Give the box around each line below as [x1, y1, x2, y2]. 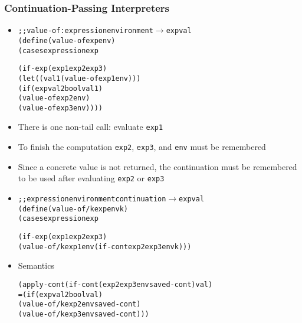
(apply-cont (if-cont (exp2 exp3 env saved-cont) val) [18, 280, 213, 289]
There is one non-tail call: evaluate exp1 [18, 120, 163, 133]
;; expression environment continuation [18, 195, 166, 204]
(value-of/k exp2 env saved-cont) [18, 300, 141, 309]
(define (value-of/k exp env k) [18, 204, 128, 213]
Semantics [18, 259, 54, 272]
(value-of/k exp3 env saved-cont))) [18, 309, 149, 318]
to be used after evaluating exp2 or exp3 [18, 172, 165, 184]
